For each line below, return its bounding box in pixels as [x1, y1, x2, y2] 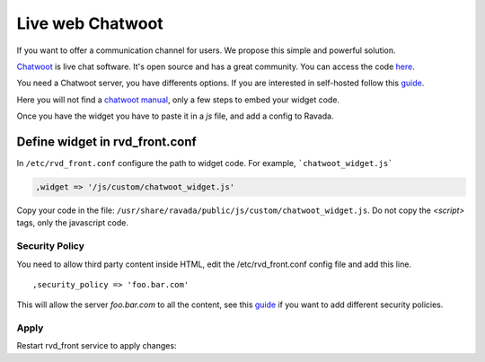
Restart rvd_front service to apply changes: [16, 340, 177, 351]
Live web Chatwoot [16, 13, 163, 33]
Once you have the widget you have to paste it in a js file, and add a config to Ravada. [16, 110, 334, 121]
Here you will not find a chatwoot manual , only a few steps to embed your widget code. [16, 94, 340, 105]
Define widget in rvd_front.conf [16, 134, 197, 149]
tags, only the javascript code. [16, 217, 129, 228]
